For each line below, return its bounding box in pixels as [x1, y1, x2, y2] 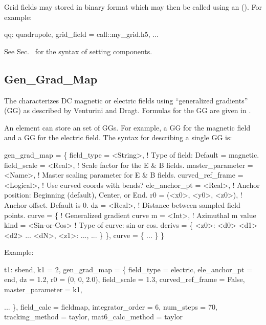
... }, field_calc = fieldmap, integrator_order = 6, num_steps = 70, [4, 301, 217, 312]
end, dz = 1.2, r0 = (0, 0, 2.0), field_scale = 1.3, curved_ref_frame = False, [4, 274, 245, 285]
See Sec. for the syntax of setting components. [4, 46, 152, 56]
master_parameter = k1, [4, 284, 82, 295]
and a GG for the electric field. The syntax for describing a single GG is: [4, 132, 232, 143]
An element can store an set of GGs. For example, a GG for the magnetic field [4, 122, 251, 133]
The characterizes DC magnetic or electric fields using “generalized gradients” [4, 95, 248, 105]
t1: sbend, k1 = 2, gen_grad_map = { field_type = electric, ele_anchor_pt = [4, 264, 253, 274]
